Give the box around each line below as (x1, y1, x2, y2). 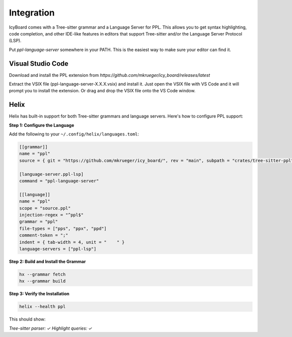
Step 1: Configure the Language (9, 122, 74, 128)
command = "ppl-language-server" (19, 178, 99, 184)
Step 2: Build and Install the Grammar (9, 258, 86, 264)
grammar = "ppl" (19, 219, 58, 224)
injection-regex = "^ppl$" (19, 212, 84, 218)
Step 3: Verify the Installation (9, 291, 70, 297)
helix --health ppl (19, 304, 66, 309)
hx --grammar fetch (19, 271, 66, 277)
